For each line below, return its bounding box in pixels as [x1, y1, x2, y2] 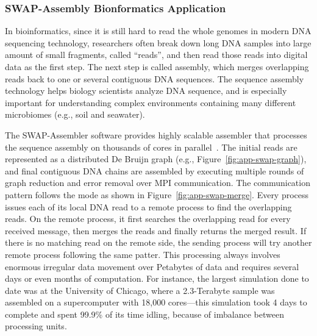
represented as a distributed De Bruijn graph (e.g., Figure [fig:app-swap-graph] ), [5, 152, 307, 165]
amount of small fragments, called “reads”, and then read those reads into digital [5, 48, 308, 61]
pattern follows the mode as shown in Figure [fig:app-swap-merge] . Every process [5, 188, 309, 201]
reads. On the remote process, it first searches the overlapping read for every [5, 212, 291, 225]
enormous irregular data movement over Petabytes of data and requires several [5, 260, 299, 273]
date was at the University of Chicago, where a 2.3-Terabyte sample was [5, 284, 275, 296]
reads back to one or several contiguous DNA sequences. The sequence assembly [5, 72, 304, 85]
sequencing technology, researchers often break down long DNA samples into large [5, 36, 312, 49]
